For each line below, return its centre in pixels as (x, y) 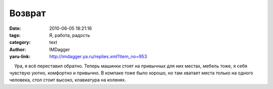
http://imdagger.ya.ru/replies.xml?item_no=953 (98, 57)
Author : (18, 49)
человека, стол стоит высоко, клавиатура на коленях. (68, 80)
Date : (15, 28)
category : (20, 42)
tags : (15, 35)
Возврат (28, 13)
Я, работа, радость (70, 35)
